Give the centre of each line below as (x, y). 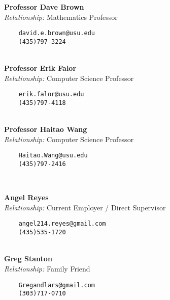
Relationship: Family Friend (47, 268)
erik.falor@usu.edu (51, 94)
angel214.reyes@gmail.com (62, 224)
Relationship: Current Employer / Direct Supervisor (85, 207)
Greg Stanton (28, 258)
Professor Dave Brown (44, 7)
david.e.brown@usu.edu (57, 33)
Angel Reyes (26, 197)
